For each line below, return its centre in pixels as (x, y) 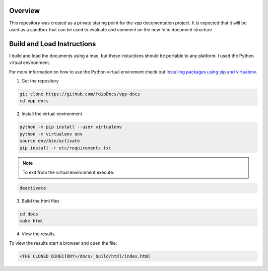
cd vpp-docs (34, 101)
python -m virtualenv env (51, 134)
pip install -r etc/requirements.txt (66, 148)
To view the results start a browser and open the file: (63, 243)
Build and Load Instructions (53, 44)
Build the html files (40, 201)
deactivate (33, 188)
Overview (25, 11)
